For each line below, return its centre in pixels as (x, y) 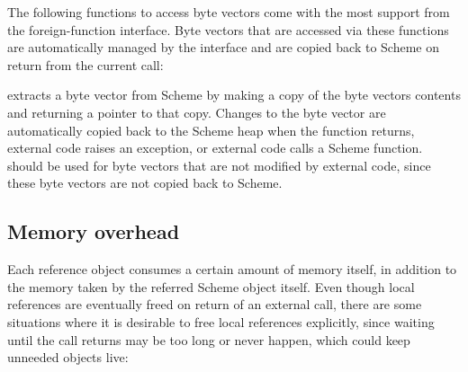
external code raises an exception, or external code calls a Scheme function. (215, 148)
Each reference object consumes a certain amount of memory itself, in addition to (232, 269)
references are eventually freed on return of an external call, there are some (215, 304)
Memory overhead (94, 231)
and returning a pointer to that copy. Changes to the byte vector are (197, 112)
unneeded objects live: (68, 357)
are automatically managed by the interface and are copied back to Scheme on (223, 47)
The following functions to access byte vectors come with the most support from (229, 12)
